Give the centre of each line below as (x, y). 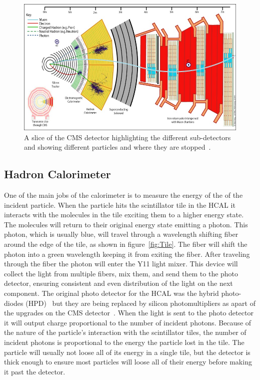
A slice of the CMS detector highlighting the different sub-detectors (127, 137)
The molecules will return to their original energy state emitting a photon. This (126, 224)
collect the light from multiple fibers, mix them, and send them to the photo (121, 273)
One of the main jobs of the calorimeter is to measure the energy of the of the (123, 195)
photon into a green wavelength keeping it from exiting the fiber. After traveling (127, 254)
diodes (14, 303)
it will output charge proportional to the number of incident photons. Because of (128, 322)
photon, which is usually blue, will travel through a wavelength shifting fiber (121, 234)
